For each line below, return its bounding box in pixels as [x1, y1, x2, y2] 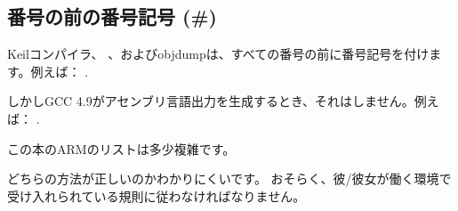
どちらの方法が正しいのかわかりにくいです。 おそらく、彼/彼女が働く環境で [7, 169, 452, 188]
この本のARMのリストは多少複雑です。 [7, 139, 236, 158]
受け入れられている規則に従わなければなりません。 [7, 186, 306, 205]
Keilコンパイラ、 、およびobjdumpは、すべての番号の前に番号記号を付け [7, 45, 430, 63]
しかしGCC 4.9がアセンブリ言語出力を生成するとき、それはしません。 [7, 92, 414, 110]
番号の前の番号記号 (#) [7, 3, 217, 30]
